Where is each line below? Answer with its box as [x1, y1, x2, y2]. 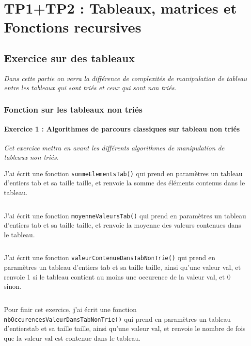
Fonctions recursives [4, 17, 141, 37]
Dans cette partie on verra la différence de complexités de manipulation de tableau [4, 73, 247, 83]
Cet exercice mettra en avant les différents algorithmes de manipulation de [4, 142, 225, 152]
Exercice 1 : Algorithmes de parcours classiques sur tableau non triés [4, 124, 240, 134]
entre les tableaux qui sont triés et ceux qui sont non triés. [4, 82, 176, 93]
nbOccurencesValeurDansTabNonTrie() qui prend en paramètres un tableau [4, 313, 231, 324]
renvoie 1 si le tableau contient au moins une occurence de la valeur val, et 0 [4, 271, 231, 281]
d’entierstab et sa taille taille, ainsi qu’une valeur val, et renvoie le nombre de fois [4, 323, 246, 333]
